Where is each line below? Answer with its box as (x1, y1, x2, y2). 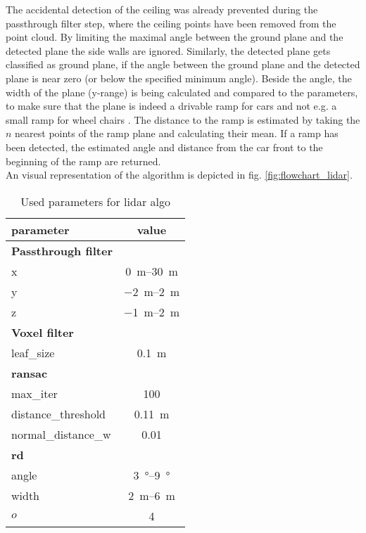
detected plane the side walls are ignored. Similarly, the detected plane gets (6, 43, 331, 58)
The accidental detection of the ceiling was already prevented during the (6, 2, 318, 16)
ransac (11, 364, 48, 381)
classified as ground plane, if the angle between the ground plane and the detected (6, 57, 360, 72)
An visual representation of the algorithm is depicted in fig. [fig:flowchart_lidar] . (6, 167, 353, 182)
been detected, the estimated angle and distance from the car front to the (6, 139, 323, 154)
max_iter (11, 385, 58, 402)
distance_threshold (11, 405, 106, 422)
